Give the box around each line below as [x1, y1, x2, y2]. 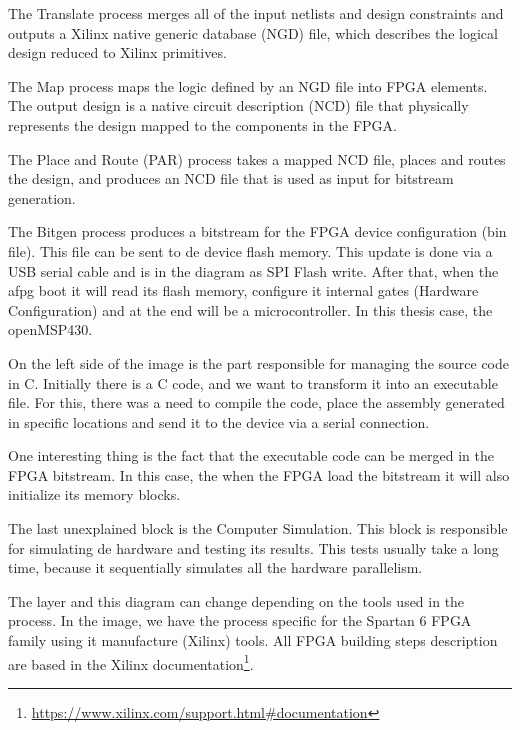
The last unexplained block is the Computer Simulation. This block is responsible [8, 518, 508, 539]
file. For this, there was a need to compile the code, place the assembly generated [8, 392, 505, 413]
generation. [8, 187, 76, 208]
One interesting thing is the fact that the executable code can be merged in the [8, 445, 494, 466]
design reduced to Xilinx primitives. [8, 42, 227, 63]
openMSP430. [8, 319, 93, 340]
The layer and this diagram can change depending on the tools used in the [8, 590, 465, 611]
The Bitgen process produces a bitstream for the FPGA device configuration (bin [8, 221, 507, 242]
